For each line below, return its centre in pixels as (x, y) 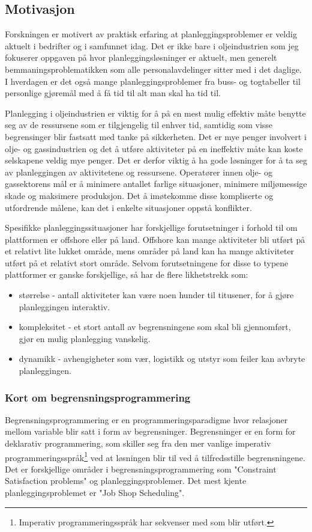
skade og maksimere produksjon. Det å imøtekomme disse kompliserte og (139, 195)
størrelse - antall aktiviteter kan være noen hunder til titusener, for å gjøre (156, 295)
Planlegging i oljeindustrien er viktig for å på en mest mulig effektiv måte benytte (155, 113)
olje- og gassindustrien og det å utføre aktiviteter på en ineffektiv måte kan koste (154, 148)
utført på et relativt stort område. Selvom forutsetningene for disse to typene (147, 262)
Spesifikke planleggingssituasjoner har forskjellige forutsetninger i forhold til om (151, 228)
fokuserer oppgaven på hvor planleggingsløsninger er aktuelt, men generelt (141, 57)
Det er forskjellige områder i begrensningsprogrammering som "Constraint (141, 469)
